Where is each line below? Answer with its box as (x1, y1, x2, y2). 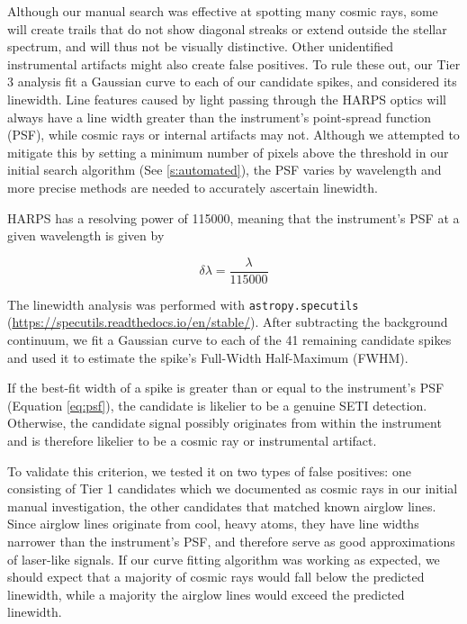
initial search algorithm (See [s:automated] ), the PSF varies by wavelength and (7, 160, 442, 179)
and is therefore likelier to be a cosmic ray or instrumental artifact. (7, 431, 377, 449)
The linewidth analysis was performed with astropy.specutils (7, 294, 359, 313)
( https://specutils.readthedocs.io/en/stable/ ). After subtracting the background (7, 312, 448, 331)
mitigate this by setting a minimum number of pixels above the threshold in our (7, 142, 449, 161)
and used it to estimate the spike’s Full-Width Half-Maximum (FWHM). (7, 348, 409, 366)
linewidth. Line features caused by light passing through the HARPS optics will (7, 89, 446, 108)
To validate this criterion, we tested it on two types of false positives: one (7, 461, 411, 480)
